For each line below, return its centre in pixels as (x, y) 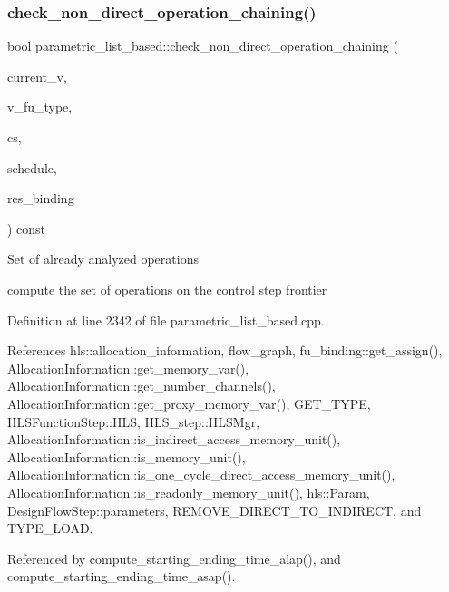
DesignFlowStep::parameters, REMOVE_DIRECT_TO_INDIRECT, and (215, 510)
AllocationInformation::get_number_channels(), (142, 386)
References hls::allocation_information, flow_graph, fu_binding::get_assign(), (225, 350)
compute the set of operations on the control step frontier (167, 289)
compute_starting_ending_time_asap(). (122, 576)
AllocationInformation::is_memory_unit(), (127, 456)
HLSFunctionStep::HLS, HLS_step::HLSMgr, (134, 421)
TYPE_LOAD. (50, 528)
